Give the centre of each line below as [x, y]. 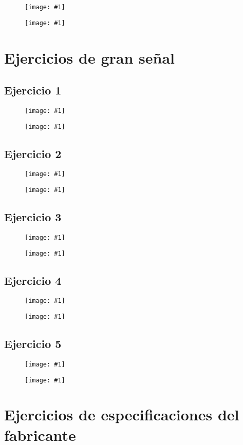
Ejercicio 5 [33, 344]
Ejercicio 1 [33, 90]
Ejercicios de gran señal [89, 57]
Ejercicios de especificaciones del [122, 414]
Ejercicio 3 [33, 217]
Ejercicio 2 [33, 153]
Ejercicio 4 [33, 280]
